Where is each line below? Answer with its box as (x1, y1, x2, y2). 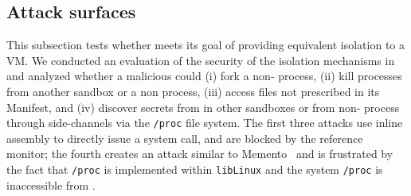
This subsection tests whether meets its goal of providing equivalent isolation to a (6, 37, 405, 53)
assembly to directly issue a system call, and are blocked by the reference (6, 129, 363, 146)
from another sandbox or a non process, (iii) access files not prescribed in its (6, 83, 380, 99)
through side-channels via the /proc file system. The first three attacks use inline (6, 114, 403, 131)
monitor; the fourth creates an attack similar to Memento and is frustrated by (6, 145, 393, 162)
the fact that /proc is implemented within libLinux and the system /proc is (6, 161, 383, 178)
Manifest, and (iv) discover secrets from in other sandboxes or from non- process (6, 98, 400, 115)
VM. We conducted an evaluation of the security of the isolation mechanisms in (6, 52, 395, 68)
